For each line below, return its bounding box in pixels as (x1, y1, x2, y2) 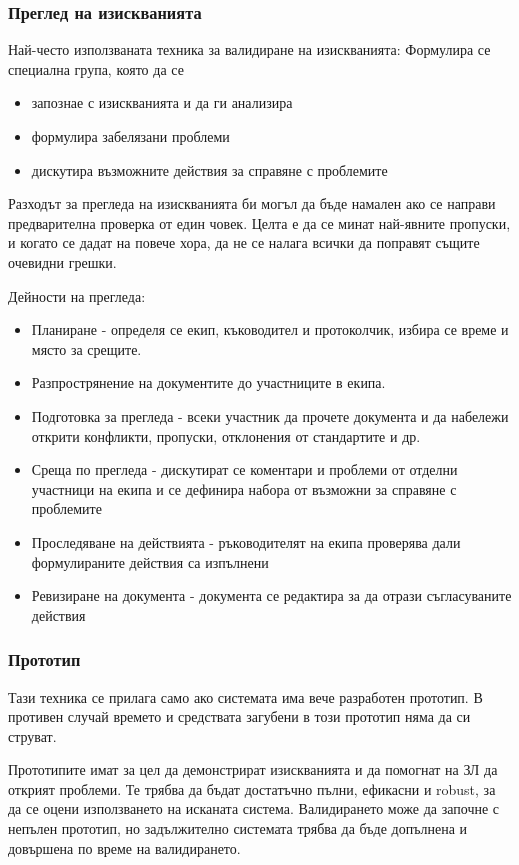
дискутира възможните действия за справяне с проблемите (31, 159, 388, 180)
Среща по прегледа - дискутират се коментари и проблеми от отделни (31, 459, 458, 480)
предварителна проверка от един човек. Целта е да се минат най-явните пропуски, (8, 212, 511, 233)
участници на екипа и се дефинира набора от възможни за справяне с (31, 478, 457, 499)
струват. (8, 725, 57, 746)
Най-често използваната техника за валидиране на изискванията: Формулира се (8, 39, 491, 60)
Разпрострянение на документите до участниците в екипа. (31, 372, 386, 393)
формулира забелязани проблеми (31, 126, 230, 146)
